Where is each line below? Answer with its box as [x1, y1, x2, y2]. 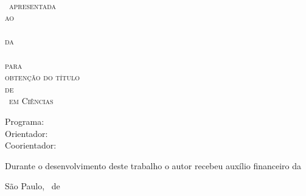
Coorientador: [5, 139, 57, 152]
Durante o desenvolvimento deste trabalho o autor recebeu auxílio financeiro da [5, 159, 302, 172]
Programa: [5, 114, 44, 127]
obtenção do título [5, 71, 80, 83]
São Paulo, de [5, 180, 60, 192]
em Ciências [9, 94, 54, 107]
